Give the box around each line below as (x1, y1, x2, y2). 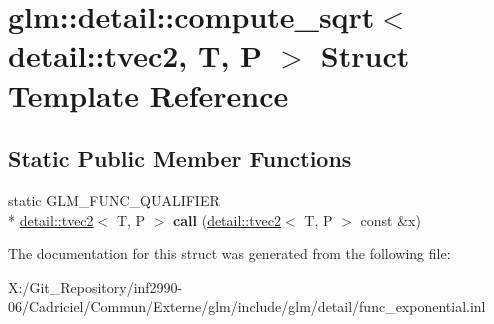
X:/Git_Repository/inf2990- (8, 276, 183, 297)
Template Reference (8, 74, 289, 115)
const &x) (360, 209, 421, 230)
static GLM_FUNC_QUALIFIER (8, 189, 220, 210)
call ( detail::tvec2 (173, 209, 282, 230)
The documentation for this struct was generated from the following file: (8, 243, 451, 264)
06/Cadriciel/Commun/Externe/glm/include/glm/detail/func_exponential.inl (8, 296, 486, 317)
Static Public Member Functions (8, 143, 352, 174)
